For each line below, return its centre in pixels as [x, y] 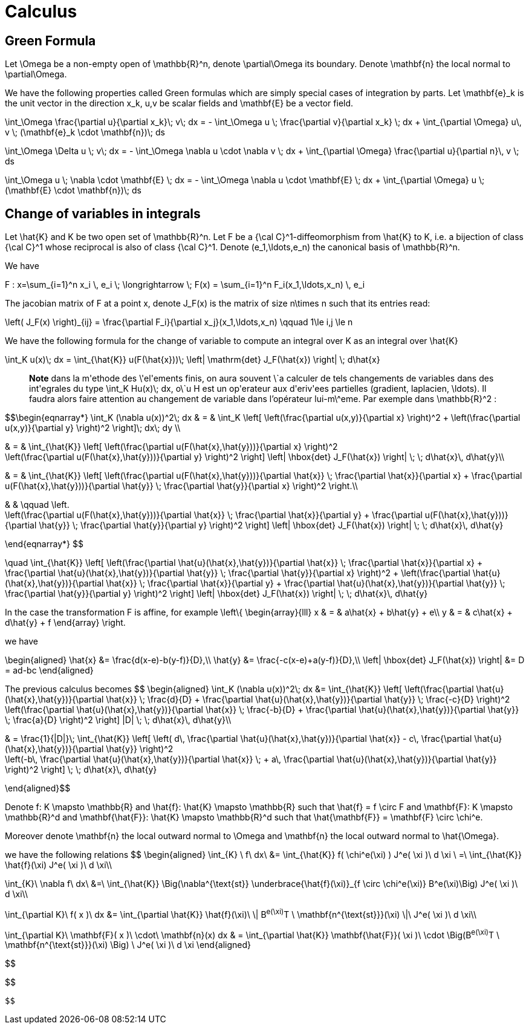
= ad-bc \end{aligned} [49, 670]
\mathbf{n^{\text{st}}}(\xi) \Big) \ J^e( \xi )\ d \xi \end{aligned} [128, 945]
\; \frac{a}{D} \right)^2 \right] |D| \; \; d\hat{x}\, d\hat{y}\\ [118, 720]
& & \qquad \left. [37, 505]
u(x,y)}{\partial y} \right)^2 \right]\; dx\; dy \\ [93, 428]
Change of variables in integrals [103, 213]
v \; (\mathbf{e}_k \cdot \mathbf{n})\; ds [85, 132]
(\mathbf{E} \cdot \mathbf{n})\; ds [73, 190]
